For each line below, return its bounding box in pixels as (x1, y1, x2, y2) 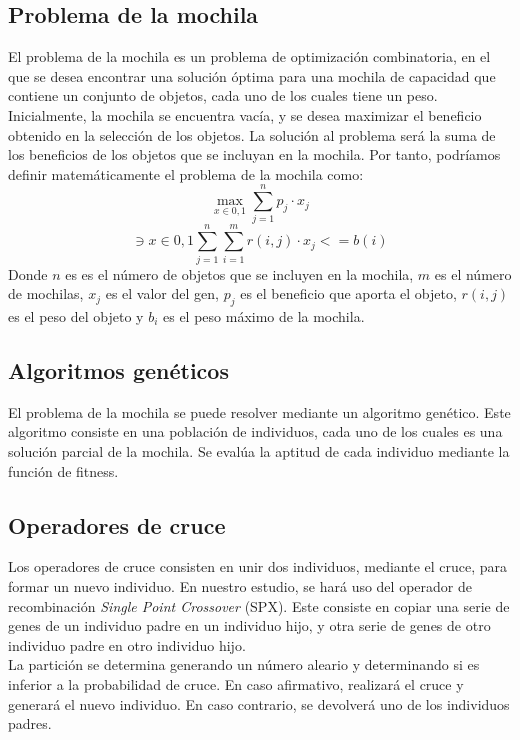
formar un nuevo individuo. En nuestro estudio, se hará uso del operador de (8, 575, 472, 596)
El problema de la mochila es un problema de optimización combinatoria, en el (8, 46, 491, 67)
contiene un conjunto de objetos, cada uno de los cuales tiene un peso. (8, 85, 438, 106)
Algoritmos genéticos (8, 354, 229, 385)
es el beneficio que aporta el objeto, (240, 283, 457, 304)
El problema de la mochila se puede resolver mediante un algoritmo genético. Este (8, 401, 511, 422)
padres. (8, 713, 52, 734)
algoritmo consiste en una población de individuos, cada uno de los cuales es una (8, 421, 503, 442)
